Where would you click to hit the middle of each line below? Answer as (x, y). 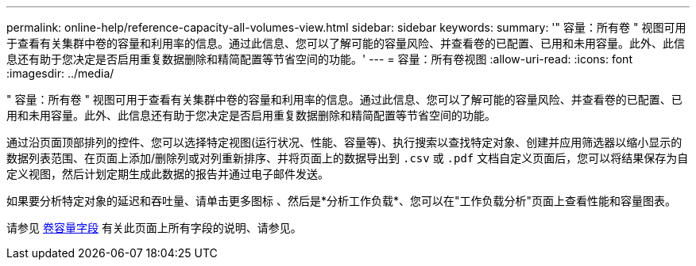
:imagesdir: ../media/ (60, 73)
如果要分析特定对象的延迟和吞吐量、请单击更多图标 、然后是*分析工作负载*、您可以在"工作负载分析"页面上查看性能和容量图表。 (342, 201)
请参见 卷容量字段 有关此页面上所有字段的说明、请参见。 (154, 228)
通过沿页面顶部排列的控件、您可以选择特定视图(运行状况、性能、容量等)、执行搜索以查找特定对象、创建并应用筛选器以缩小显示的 (344, 142)
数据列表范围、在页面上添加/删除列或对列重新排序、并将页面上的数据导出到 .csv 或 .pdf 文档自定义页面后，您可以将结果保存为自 (348, 158)
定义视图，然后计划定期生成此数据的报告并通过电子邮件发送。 (168, 174)
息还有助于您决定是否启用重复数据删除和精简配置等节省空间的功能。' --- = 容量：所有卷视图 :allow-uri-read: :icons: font (319, 59)
